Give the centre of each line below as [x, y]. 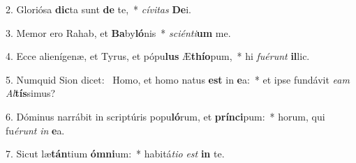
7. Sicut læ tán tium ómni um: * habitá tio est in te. [115, 154]
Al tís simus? [31, 93]
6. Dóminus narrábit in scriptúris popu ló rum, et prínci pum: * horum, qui [165, 116]
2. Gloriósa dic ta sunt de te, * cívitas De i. [98, 9]
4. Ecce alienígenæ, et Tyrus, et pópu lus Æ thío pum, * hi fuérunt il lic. [158, 56]
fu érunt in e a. [35, 130]
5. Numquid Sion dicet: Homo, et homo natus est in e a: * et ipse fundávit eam [178, 79]
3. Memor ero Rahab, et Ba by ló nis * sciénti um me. [118, 32]
